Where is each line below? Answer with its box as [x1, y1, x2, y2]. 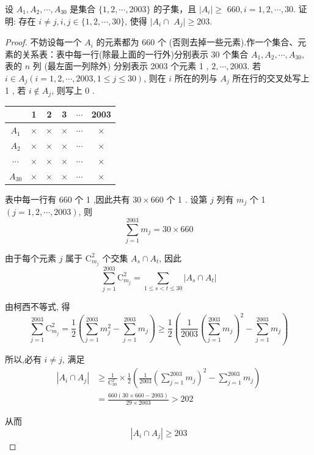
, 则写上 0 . [51, 84, 95, 97]
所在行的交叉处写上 [232, 71, 310, 84]
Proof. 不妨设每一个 [5, 36, 82, 48]
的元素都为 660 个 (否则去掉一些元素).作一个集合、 [96, 36, 298, 48]
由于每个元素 [5, 251, 56, 264]
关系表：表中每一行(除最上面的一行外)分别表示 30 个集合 [21, 47, 249, 60]
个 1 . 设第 [166, 192, 208, 205]
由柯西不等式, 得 [5, 300, 70, 313]
